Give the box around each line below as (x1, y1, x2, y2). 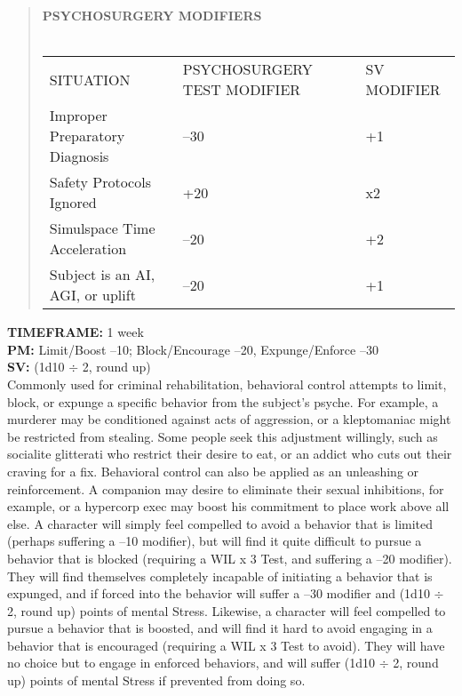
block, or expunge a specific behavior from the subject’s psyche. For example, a (7, 392, 439, 411)
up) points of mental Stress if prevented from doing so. (7, 671, 306, 690)
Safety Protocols (49, 172, 151, 193)
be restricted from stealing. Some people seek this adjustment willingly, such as (7, 427, 438, 445)
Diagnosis (49, 146, 109, 167)
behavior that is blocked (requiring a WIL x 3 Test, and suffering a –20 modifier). (7, 548, 452, 567)
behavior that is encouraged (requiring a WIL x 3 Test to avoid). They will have (7, 636, 445, 654)
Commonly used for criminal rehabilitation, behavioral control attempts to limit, (7, 374, 447, 393)
